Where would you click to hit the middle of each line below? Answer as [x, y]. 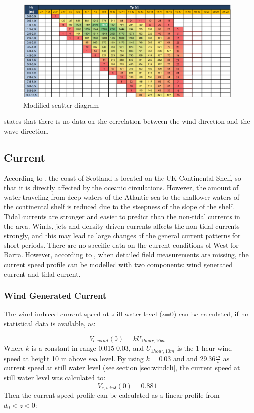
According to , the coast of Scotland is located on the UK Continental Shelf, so [123, 178]
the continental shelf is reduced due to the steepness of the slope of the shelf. [119, 206]
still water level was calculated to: [55, 377]
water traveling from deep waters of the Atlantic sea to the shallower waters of [122, 197]
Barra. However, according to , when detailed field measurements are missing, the [126, 255]
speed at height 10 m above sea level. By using [74, 358]
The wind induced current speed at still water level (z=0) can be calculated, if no [126, 314]
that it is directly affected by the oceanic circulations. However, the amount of [121, 187]
